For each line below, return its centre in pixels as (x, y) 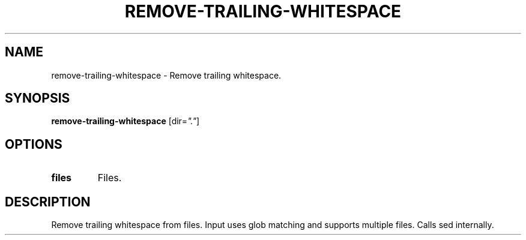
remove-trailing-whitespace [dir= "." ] (125, 121)
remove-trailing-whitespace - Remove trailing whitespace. (166, 75)
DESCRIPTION (48, 202)
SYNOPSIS (38, 98)
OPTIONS (34, 144)
